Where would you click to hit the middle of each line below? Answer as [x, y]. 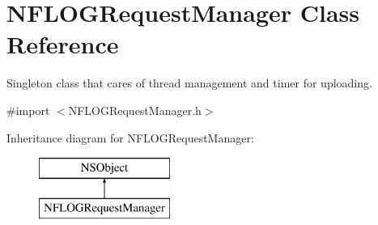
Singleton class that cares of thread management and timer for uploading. [189, 83]
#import [28, 110]
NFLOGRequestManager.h [135, 110]
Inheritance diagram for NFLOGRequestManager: [130, 137]
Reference [63, 44]
